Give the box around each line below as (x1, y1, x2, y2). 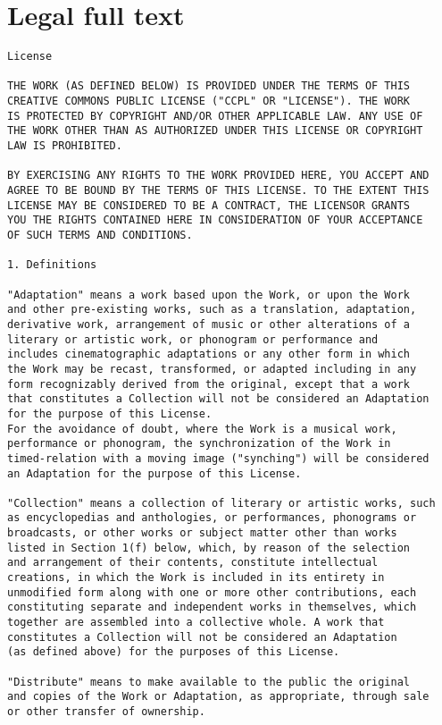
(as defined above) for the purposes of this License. (7, 645, 340, 659)
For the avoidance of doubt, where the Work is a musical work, (7, 422, 397, 435)
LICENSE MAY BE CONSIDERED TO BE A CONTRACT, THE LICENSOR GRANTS (7, 198, 411, 212)
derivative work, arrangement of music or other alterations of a (7, 317, 411, 331)
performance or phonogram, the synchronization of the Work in (7, 437, 391, 451)
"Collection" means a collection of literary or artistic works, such (7, 496, 436, 510)
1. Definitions (7, 258, 97, 272)
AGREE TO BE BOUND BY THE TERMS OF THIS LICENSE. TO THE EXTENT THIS (7, 184, 429, 198)
